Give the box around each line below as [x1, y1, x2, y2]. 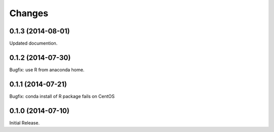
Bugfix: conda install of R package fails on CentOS [9, 93, 115, 99]
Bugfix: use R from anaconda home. [9, 66, 85, 73]
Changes [9, 8, 48, 19]
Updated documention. [9, 40, 58, 47]
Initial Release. [9, 119, 40, 126]
